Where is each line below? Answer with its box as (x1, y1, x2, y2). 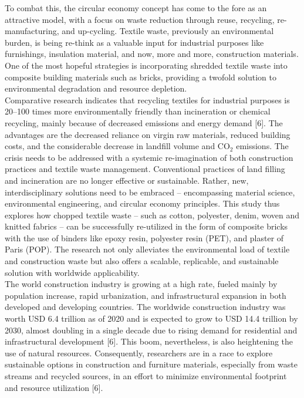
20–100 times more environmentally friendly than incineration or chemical (5, 105, 271, 117)
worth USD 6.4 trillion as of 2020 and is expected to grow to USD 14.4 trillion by (5, 312, 298, 325)
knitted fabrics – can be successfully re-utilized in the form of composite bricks (5, 220, 288, 232)
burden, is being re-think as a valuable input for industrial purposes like (5, 36, 264, 48)
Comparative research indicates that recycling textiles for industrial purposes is (5, 93, 290, 106)
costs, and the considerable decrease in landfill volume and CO (5, 140, 230, 152)
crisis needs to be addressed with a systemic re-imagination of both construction (5, 151, 293, 163)
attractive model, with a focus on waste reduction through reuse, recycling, (5, 13, 275, 25)
